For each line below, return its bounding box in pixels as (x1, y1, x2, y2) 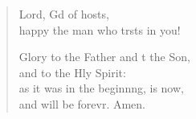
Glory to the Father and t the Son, (18, 48, 190, 65)
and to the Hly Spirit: (18, 64, 126, 80)
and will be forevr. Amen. (18, 95, 146, 112)
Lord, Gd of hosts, (18, 6, 109, 22)
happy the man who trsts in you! (18, 21, 181, 38)
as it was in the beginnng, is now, (18, 80, 184, 96)
